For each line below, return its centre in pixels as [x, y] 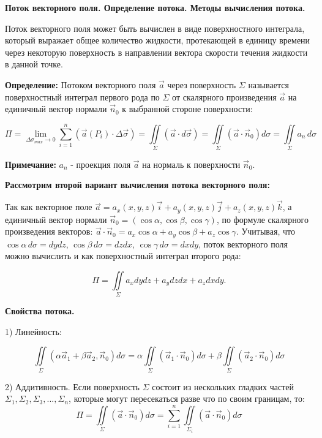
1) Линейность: [33, 331]
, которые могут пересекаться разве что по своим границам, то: [187, 398]
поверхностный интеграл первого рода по [82, 96]
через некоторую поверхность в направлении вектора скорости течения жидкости [156, 52]
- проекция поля [101, 164]
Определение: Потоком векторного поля [80, 84]
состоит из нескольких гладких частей [223, 386]
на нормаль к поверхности [191, 164]
